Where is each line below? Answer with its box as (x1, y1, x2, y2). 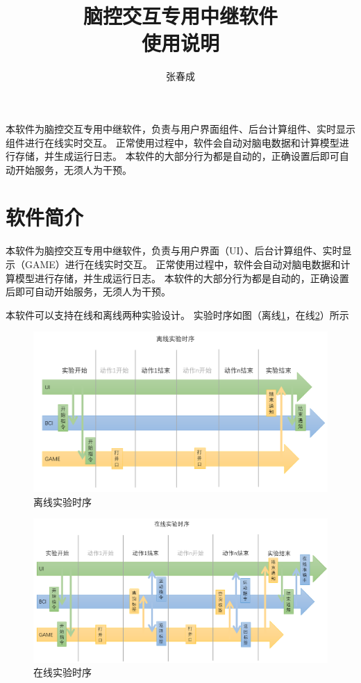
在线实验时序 (33, 665, 92, 680)
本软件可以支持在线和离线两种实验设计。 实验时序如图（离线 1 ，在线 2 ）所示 (6, 307, 349, 322)
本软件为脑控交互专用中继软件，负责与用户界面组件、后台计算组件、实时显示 (6, 121, 355, 135)
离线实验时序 (33, 494, 92, 509)
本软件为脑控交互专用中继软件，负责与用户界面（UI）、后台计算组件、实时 (6, 243, 342, 258)
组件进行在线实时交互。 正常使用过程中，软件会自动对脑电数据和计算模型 (6, 135, 339, 149)
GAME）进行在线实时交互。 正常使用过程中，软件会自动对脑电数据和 (24, 257, 341, 271)
